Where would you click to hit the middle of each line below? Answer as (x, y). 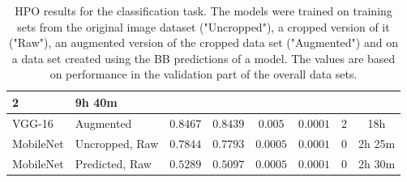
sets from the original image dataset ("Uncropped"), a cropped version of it (203, 26)
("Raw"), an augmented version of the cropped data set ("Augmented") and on (203, 42)
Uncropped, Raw (117, 143)
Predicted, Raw (113, 163)
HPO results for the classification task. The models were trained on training (203, 11)
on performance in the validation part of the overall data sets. (203, 74)
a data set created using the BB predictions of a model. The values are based (203, 58)
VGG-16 (33, 123)
